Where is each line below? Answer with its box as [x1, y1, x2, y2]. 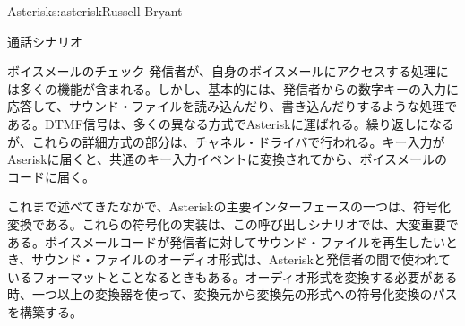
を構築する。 [7, 302, 82, 321]
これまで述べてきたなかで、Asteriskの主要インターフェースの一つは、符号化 [7, 197, 451, 216]
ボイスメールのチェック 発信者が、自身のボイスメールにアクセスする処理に [7, 62, 449, 81]
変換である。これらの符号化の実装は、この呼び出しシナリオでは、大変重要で [7, 214, 459, 233]
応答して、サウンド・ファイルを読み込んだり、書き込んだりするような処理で [7, 97, 458, 116]
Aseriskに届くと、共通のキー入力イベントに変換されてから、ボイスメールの [7, 150, 448, 168]
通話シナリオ [7, 31, 82, 50]
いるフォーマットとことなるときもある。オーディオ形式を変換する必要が [7, 267, 433, 286]
